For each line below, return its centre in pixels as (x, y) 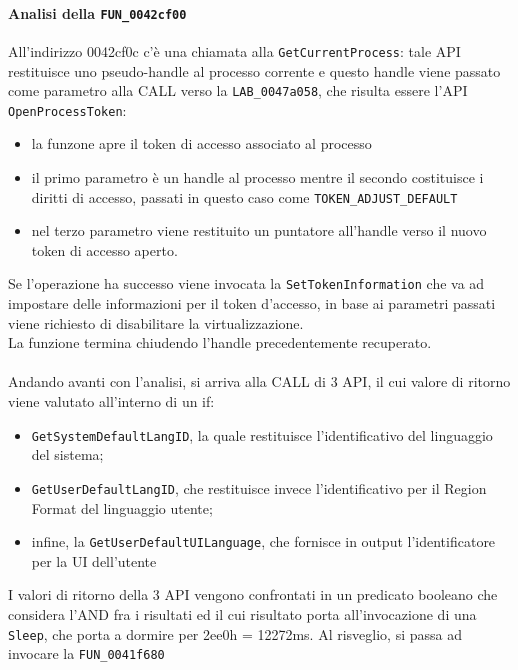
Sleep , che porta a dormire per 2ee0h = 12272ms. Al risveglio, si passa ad (235, 633)
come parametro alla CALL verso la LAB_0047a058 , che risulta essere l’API (238, 90)
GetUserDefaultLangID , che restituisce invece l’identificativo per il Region (259, 487)
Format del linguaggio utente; (122, 507)
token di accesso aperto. (104, 249)
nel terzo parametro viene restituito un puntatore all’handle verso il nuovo (259, 230)
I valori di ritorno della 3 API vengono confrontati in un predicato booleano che (253, 594)
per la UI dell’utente (94, 560)
